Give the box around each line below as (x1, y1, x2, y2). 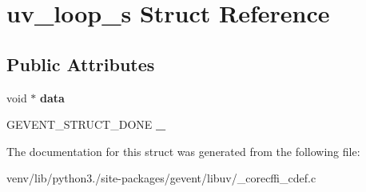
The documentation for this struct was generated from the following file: (6, 142, 360, 159)
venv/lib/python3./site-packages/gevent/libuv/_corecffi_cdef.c (6, 170, 316, 186)
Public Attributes (6, 51, 155, 76)
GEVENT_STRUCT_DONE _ (6, 116, 166, 133)
